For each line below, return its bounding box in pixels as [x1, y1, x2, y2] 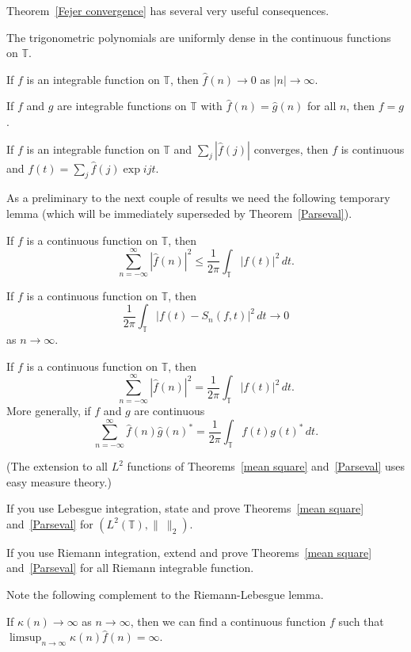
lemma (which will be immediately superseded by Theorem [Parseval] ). [6, 204, 352, 221]
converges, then [253, 140, 329, 157]
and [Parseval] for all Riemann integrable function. [6, 559, 254, 576]
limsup [9, 632, 42, 644]
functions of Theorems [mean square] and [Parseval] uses [127, 458, 405, 475]
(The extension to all [6, 458, 108, 475]
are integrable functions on [57, 97, 187, 114]
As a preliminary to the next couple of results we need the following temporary [6, 189, 390, 206]
